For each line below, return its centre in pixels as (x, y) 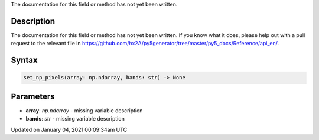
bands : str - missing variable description (75, 119)
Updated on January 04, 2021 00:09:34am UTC (69, 129)
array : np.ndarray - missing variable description (84, 110)
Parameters (33, 96)
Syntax (24, 60)
